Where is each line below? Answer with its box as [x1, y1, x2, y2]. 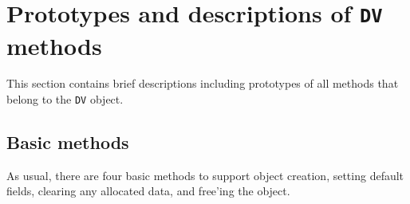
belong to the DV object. [6, 91, 124, 108]
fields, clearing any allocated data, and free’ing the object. [6, 182, 290, 199]
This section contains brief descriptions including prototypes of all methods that [6, 75, 399, 92]
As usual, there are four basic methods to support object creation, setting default [6, 167, 404, 183]
